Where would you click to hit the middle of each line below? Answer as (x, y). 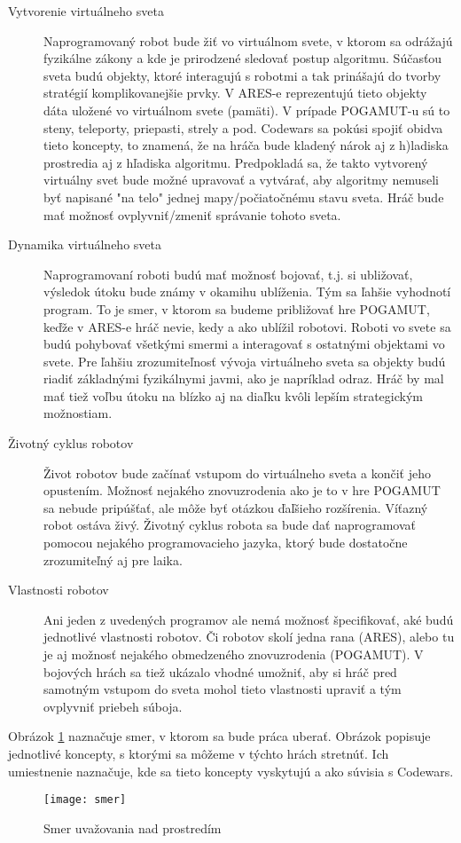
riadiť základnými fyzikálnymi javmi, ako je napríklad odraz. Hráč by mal (244, 378)
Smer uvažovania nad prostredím (133, 827)
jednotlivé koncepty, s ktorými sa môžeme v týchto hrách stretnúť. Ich (199, 753)
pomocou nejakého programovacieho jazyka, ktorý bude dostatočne (226, 543)
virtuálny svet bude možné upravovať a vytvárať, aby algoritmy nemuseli (241, 180)
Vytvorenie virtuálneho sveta (86, 11)
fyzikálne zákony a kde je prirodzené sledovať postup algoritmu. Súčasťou (243, 58)
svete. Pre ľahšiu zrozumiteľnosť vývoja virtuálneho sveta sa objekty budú (245, 361)
